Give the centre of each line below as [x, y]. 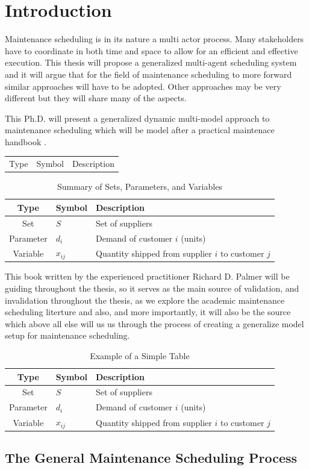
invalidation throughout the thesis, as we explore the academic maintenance [145, 300]
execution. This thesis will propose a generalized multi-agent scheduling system [151, 62]
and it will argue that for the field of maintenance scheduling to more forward [148, 74]
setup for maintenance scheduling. [67, 335]
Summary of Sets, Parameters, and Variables [139, 186]
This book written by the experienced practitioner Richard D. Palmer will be [147, 276]
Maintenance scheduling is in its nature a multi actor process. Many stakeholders [154, 39]
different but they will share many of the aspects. [96, 98]
